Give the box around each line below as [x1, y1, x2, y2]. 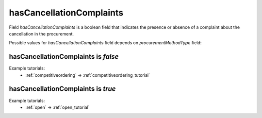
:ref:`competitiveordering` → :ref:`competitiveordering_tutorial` [25, 72, 150, 78]
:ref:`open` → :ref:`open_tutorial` [25, 104, 90, 110]
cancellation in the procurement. [9, 31, 74, 36]
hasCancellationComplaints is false [9, 52, 119, 61]
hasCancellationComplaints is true [9, 85, 116, 93]
